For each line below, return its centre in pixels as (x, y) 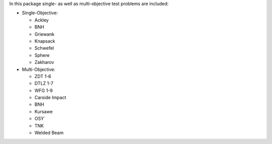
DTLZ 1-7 (44, 84)
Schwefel (44, 48)
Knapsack (45, 41)
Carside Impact (50, 98)
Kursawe (44, 111)
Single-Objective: (40, 13)
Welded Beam (49, 133)
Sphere (42, 55)
